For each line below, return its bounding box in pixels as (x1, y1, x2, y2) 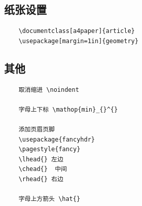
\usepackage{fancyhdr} (18, 135, 95, 143)
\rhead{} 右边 (18, 175, 63, 183)
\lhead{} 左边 (18, 155, 63, 163)
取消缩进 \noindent (18, 86, 79, 93)
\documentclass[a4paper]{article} (18, 27, 135, 35)
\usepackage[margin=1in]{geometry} (18, 37, 138, 45)
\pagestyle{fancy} (18, 146, 81, 153)
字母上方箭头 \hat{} (18, 195, 81, 203)
